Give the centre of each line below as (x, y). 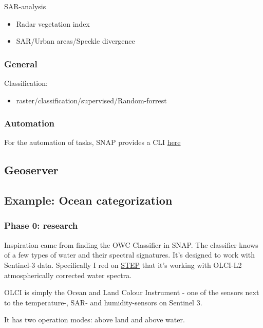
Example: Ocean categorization (88, 200)
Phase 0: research (41, 225)
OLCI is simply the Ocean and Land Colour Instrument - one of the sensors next (132, 292)
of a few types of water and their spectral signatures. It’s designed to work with (129, 255)
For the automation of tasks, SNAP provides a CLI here (92, 142)
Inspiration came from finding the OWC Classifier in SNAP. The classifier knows (131, 244)
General (21, 63)
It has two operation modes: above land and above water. (95, 320)
